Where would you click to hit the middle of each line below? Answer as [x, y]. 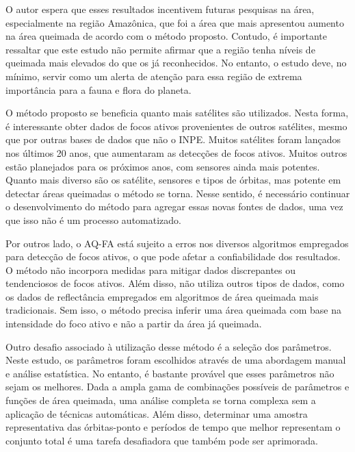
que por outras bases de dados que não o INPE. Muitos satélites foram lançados [173, 139]
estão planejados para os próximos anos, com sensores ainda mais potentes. [163, 166]
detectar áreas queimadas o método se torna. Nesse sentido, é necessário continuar [178, 193]
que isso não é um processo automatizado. [93, 219]
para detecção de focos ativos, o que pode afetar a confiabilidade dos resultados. [173, 256]
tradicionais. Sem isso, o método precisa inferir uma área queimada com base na [173, 310]
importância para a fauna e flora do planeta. [98, 89]
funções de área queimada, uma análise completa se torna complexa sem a [161, 400]
